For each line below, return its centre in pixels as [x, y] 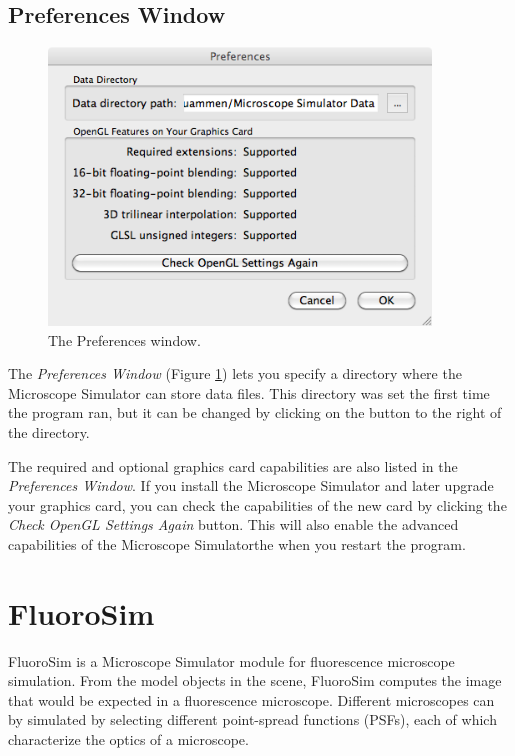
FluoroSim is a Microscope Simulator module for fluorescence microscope [231, 660]
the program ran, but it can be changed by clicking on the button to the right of [255, 412]
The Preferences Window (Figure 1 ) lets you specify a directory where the [235, 373]
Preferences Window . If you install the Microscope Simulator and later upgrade [251, 485]
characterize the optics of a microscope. [128, 739]
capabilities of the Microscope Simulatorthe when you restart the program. [237, 543]
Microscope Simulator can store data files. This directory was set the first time [249, 392]
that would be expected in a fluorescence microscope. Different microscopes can [251, 699]
